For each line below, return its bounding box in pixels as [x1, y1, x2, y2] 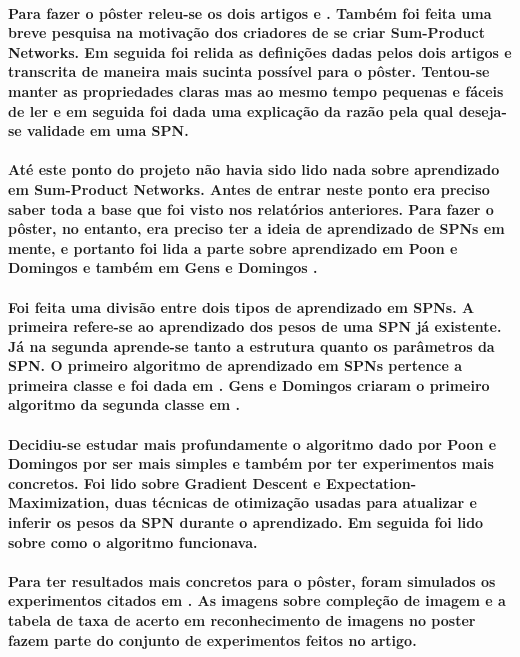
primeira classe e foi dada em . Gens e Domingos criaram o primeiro [8, 374, 490, 395]
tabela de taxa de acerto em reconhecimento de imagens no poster [8, 610, 476, 630]
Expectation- [325, 472, 417, 493]
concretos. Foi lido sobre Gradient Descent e [8, 472, 321, 493]
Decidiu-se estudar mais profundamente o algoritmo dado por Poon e [8, 433, 497, 454]
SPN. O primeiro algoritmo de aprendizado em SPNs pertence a [8, 355, 463, 376]
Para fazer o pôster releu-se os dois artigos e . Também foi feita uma [8, 2, 492, 23]
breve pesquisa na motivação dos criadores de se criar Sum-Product [8, 22, 485, 43]
